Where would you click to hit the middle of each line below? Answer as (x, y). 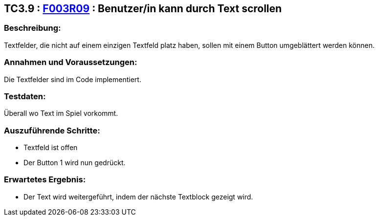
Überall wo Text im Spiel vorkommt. (61, 113)
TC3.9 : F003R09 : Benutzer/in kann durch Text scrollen (143, 9)
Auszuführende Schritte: (52, 130)
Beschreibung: (33, 28)
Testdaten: (25, 96)
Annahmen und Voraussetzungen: (71, 62)
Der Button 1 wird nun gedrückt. (75, 163)
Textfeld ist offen (51, 148)
